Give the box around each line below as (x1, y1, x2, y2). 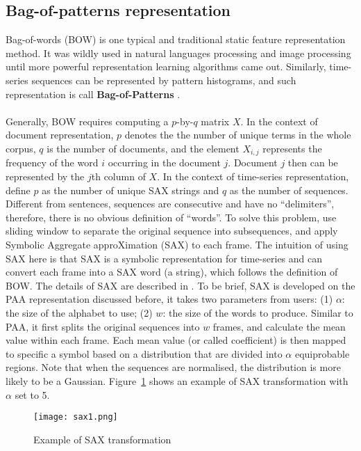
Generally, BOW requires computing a (6, 113, 169, 128)
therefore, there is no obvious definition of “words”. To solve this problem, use (6, 209, 337, 224)
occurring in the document (108, 155, 221, 170)
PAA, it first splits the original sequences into (6, 319, 200, 333)
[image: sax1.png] (33, 412, 118, 422)
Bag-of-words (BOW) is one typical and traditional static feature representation (6, 32, 346, 47)
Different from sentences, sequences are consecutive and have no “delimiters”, (6, 196, 335, 211)
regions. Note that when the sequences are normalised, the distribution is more (6, 360, 341, 374)
